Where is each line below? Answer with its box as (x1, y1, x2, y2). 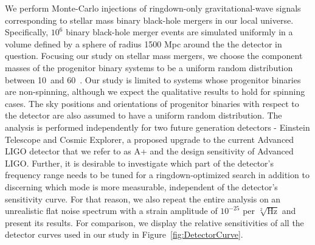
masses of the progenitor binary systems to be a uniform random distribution (5, 61, 293, 74)
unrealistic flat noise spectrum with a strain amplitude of (5, 204, 218, 217)
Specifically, (5, 26, 49, 38)
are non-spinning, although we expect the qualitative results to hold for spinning (5, 85, 305, 98)
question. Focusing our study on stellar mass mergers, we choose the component (5, 49, 303, 62)
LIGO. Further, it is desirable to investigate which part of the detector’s (5, 156, 274, 169)
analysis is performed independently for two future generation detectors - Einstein (5, 120, 310, 133)
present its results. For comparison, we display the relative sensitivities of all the (5, 216, 304, 229)
